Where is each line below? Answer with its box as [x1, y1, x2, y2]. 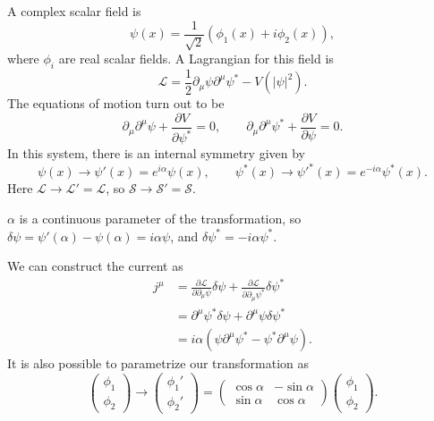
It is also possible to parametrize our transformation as [7, 354, 310, 373]
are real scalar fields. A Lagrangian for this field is [58, 49, 334, 68]
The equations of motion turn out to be [7, 94, 225, 113]
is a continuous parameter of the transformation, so [19, 209, 302, 227]
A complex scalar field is [7, 2, 141, 20]
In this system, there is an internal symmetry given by [7, 144, 305, 163]
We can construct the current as [7, 257, 183, 275]
